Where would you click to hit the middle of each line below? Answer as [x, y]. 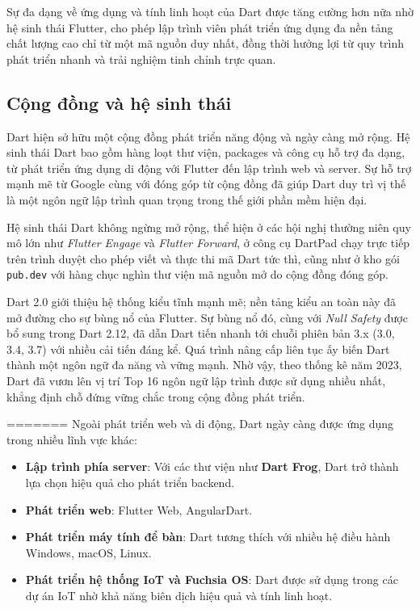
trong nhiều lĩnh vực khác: [72, 439]
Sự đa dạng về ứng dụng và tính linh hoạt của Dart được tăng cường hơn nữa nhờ [210, 11]
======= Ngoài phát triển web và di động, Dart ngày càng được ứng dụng [200, 424]
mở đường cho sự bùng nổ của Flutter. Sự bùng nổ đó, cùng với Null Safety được [207, 317]
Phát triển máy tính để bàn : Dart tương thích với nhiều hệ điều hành [208, 537]
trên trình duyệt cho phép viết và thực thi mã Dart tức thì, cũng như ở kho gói [203, 258]
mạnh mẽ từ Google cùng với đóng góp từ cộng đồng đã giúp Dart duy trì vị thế [206, 184]
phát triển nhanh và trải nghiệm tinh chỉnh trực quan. [141, 59]
